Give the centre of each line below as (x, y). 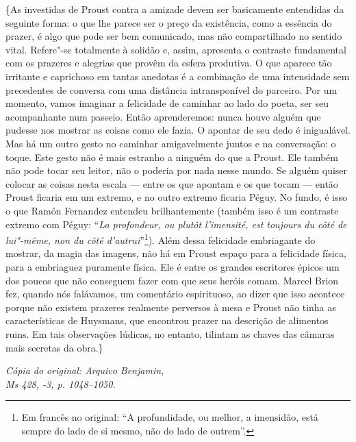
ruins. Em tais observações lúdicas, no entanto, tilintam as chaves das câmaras (170, 333)
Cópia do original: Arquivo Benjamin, (85, 370)
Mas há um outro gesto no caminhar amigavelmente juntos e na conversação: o (171, 143)
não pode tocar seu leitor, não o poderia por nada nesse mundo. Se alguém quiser (177, 170)
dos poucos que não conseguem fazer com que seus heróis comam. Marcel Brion (172, 280)
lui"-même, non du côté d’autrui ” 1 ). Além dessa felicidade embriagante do (161, 239)
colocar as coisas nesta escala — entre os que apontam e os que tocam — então (172, 183)
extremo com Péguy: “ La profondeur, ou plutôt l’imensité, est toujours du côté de (176, 224)
